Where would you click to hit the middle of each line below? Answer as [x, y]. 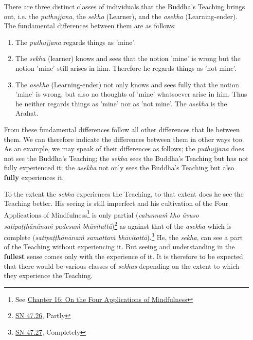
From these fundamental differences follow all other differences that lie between [122, 129]
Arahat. [27, 113]
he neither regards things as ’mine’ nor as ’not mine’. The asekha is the [121, 103]
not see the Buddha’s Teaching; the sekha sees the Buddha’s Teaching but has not [126, 158]
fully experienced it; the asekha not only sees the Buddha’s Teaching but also [119, 168]
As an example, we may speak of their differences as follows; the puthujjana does [124, 149]
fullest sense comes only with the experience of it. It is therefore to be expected [124, 256]
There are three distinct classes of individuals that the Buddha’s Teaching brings [125, 6]
